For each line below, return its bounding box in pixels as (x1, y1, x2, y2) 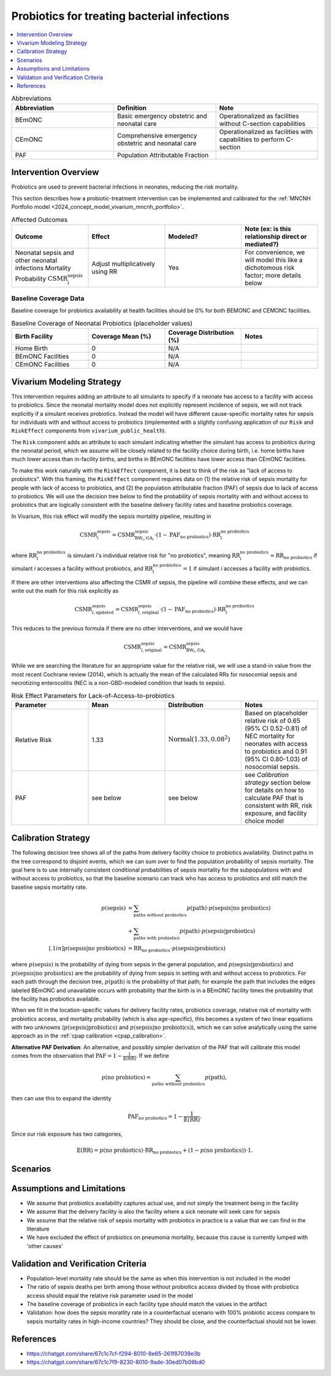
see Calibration (244, 770, 289, 779)
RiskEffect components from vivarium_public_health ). (11, 427, 167, 434)
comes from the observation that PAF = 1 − (11, 1052, 123, 1060)
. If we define (135, 1052, 169, 1060)
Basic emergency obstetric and (117, 111, 208, 120)
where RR (11, 552, 37, 559)
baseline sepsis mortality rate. (11, 883, 88, 891)
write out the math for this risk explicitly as (11, 587, 119, 594)
